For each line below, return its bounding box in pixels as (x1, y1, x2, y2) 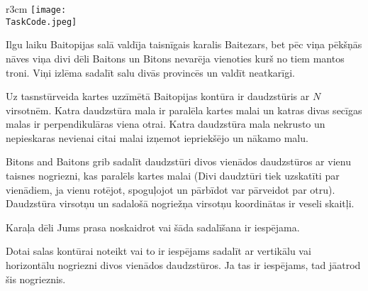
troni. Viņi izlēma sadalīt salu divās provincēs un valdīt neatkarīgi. (6, 65, 296, 79)
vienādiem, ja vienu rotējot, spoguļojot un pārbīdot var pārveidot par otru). (6, 182, 335, 197)
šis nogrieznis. (6, 271, 66, 286)
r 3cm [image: (6, 1, 67, 16)
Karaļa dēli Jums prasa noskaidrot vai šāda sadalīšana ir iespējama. (6, 219, 300, 234)
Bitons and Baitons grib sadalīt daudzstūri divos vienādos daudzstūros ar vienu (6, 154, 351, 169)
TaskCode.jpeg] (6, 16, 77, 27)
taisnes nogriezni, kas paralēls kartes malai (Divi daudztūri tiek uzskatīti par (6, 168, 340, 183)
